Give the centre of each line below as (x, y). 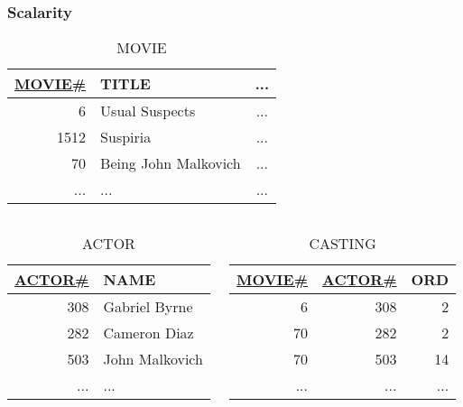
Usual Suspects (148, 111)
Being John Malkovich (171, 163)
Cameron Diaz (148, 333)
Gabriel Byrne (148, 307)
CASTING (343, 244)
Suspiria (126, 137)
